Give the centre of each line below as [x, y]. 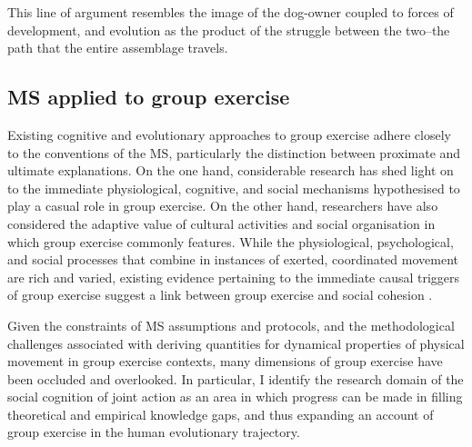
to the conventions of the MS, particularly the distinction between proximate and [234, 152]
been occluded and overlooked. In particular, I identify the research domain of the [236, 378]
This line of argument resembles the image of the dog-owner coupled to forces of [231, 12]
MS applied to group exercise [149, 97]
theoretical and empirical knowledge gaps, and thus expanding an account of [221, 414]
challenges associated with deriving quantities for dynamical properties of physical [236, 343]
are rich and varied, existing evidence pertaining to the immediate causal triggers [234, 277]
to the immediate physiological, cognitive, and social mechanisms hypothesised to [234, 188]
